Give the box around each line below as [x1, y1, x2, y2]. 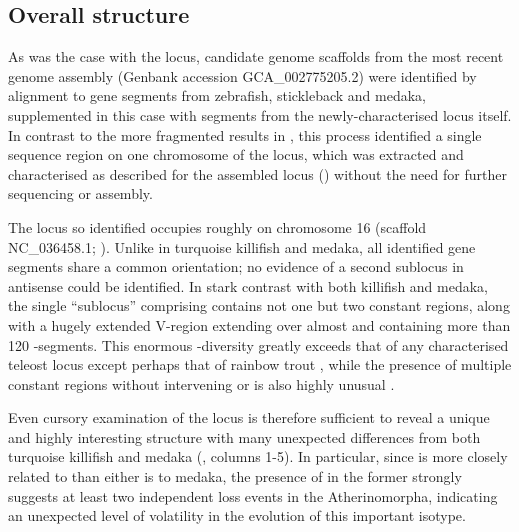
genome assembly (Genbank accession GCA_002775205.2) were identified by [8, 65, 477, 86]
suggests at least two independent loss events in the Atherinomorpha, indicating [8, 485, 498, 506]
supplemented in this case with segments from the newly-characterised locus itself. [8, 104, 512, 125]
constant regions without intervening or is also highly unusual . [8, 373, 395, 394]
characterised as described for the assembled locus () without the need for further [8, 163, 507, 184]
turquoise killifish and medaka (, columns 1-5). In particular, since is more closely [8, 446, 508, 467]
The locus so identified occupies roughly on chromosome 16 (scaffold [8, 216, 427, 237]
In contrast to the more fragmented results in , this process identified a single [8, 124, 482, 145]
